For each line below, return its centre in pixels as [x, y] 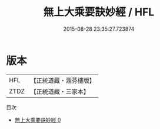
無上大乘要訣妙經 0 [38, 120]
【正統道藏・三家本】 [60, 91]
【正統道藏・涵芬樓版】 [63, 80]
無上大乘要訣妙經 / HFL [99, 12]
